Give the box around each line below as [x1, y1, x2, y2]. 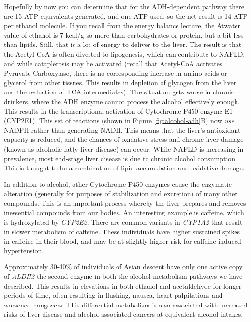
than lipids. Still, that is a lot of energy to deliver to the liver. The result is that [4, 39, 242, 49]
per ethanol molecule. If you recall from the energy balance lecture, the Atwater [4, 20, 241, 31]
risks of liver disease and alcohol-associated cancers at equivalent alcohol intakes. [4, 309, 243, 319]
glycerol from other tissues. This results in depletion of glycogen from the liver [4, 77, 236, 87]
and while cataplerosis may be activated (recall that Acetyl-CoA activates [4, 58, 222, 68]
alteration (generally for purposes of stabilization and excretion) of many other [4, 188, 237, 199]
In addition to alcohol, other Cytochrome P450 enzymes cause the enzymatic [4, 179, 232, 189]
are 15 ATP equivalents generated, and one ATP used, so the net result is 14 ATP [4, 11, 248, 21]
